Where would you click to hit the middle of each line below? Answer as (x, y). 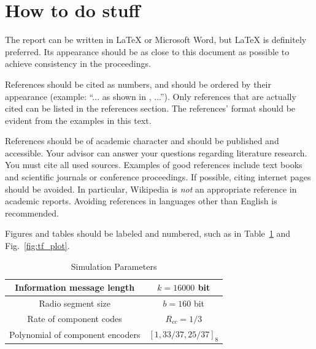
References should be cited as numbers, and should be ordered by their (138, 84)
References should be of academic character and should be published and (142, 141)
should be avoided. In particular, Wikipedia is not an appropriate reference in (151, 189)
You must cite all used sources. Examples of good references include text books (154, 165)
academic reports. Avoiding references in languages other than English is (141, 201)
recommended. (32, 213)
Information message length (75, 287)
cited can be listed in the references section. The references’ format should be (150, 108)
